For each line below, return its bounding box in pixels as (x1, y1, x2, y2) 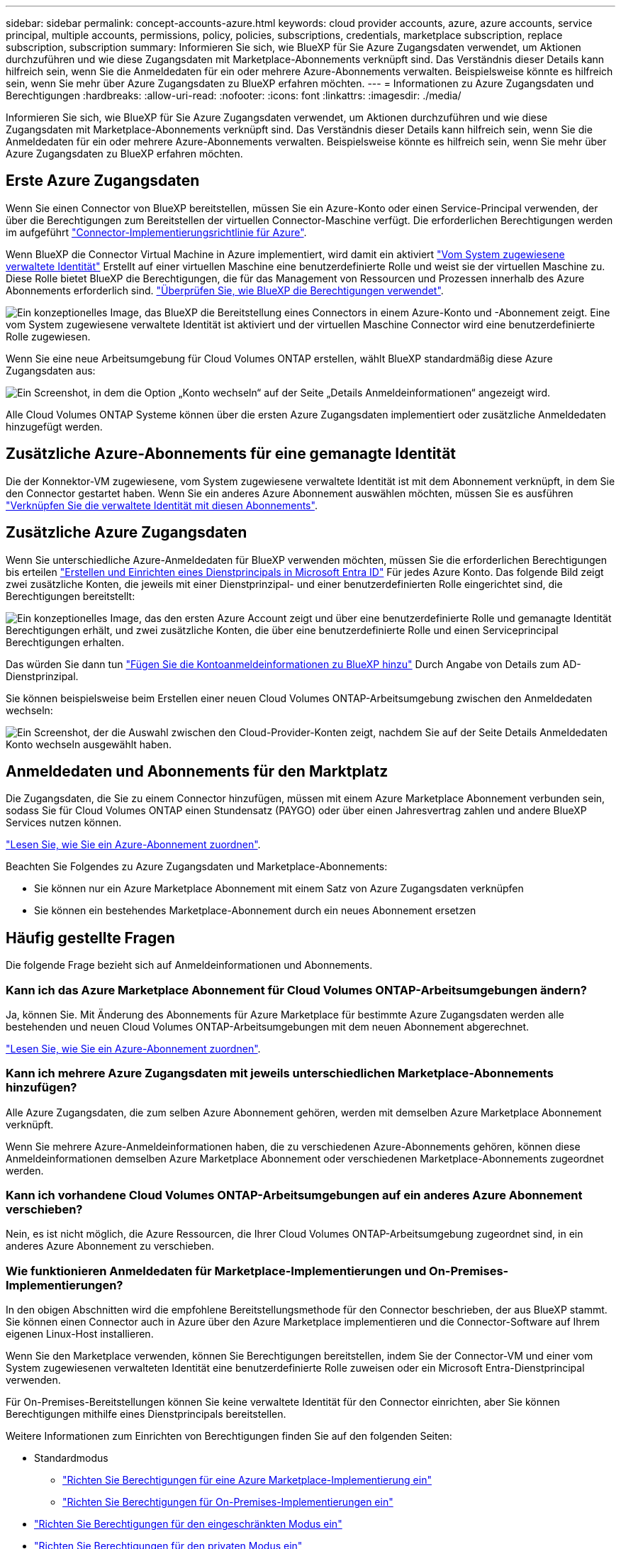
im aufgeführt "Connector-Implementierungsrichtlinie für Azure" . (6, 226, 307, 238)
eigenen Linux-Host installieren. (6, 1328, 154, 1340)
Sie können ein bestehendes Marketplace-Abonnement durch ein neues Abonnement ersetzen (34, 904, 476, 917)
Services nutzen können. (6, 816, 122, 829)
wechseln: (6, 704, 53, 716)
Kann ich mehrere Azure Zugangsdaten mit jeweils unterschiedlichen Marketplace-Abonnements (6, 1066, 554, 1081)
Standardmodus (34, 1452, 108, 1465)
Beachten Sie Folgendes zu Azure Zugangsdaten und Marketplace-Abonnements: (6, 860, 388, 873)
